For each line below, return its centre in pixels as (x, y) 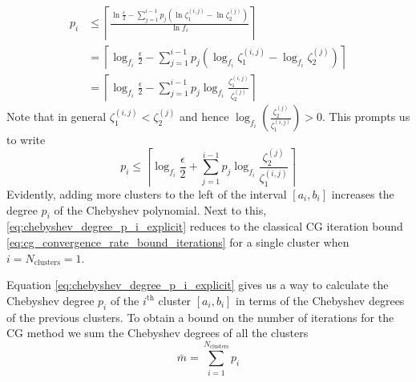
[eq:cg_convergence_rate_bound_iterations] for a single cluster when (178, 242)
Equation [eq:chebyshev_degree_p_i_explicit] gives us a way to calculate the (198, 285)
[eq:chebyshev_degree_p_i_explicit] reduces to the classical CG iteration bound (205, 226)
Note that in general (57, 117)
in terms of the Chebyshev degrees (320, 300)
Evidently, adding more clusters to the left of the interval (147, 194)
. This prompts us (366, 117)
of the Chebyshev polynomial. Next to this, (160, 209)
